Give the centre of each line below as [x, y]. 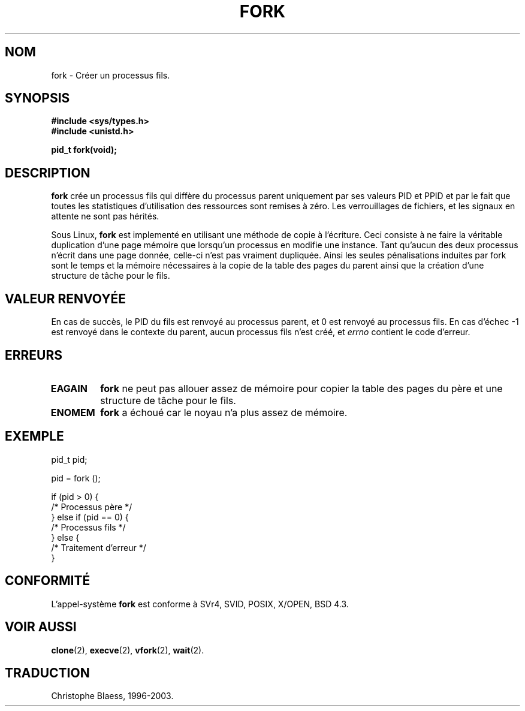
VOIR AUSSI [41, 627]
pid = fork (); [76, 478]
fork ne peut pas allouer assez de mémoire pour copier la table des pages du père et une [301, 388]
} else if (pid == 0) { [90, 517]
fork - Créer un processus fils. [111, 75]
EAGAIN [69, 388]
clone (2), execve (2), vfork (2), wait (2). [128, 650]
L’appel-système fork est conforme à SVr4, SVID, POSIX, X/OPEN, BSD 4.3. [200, 604]
